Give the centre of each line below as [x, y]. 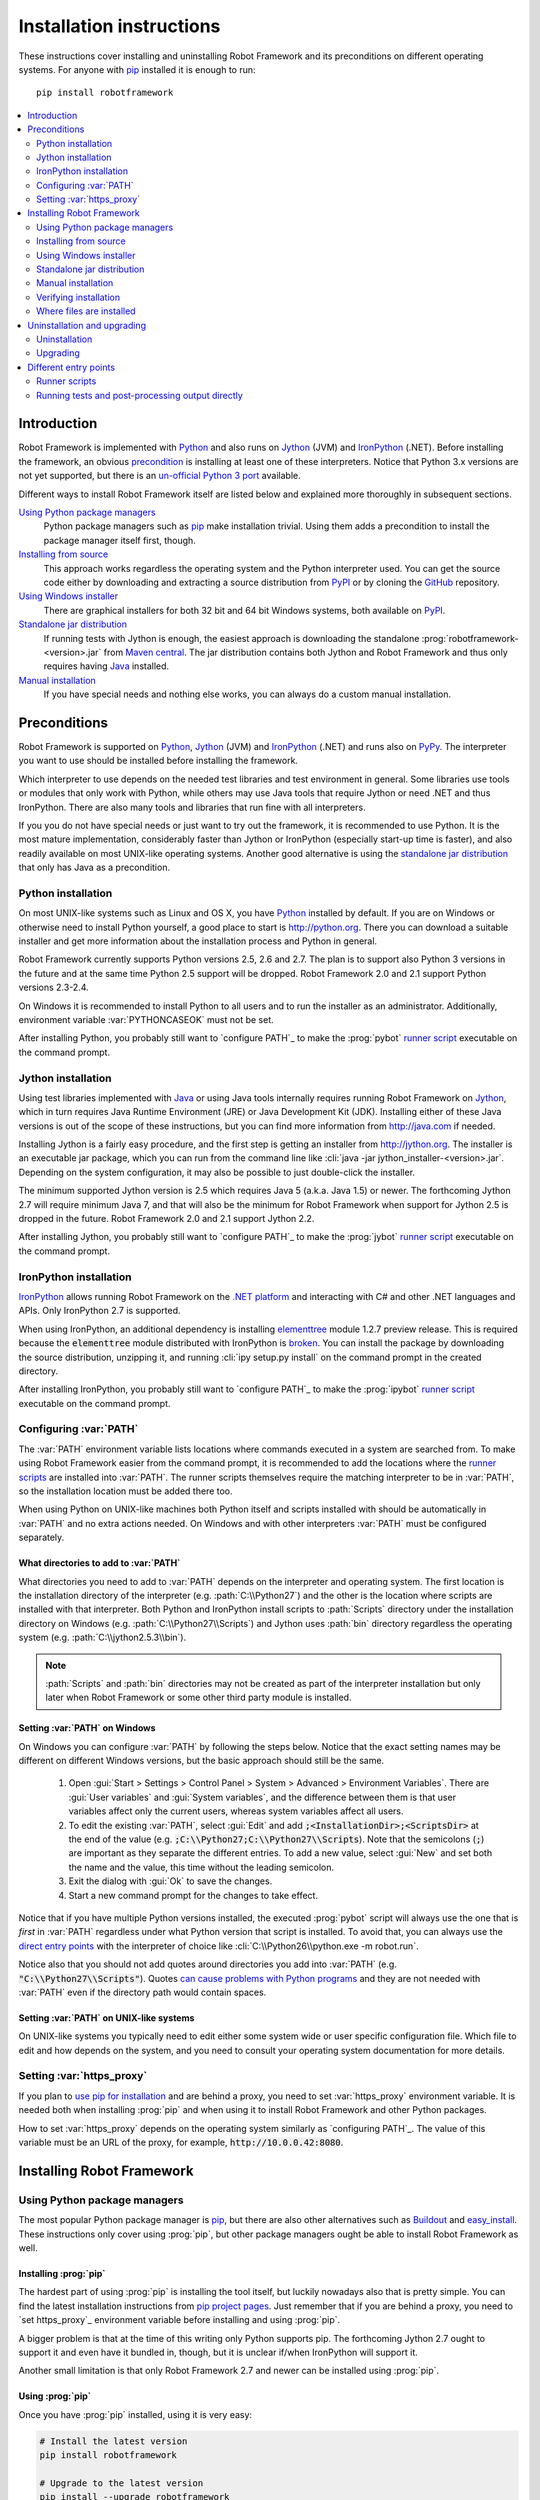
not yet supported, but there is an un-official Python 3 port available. [159, 476]
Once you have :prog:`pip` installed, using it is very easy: [135, 2414]
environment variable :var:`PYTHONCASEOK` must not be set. [146, 1019]
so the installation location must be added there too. [126, 1491]
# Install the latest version [113, 2441]
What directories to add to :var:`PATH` [99, 1563]
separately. [41, 1537]
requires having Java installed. [106, 666]
